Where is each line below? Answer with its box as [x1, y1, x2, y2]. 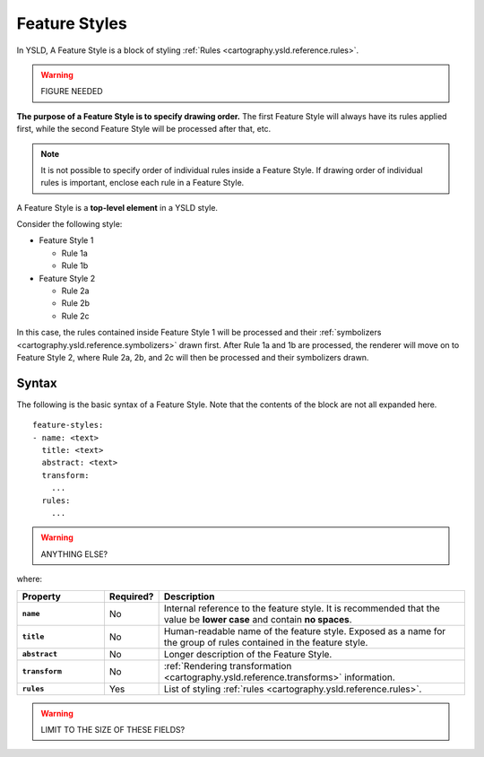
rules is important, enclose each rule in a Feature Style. [40, 178, 245, 188]
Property [22, 590, 62, 603]
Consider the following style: [16, 219, 123, 230]
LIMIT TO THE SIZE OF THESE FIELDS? [40, 724, 186, 735]
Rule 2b [61, 298, 90, 309]
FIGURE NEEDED [40, 86, 103, 97]
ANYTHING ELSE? [40, 548, 108, 560]
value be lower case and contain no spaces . [163, 613, 353, 625]
